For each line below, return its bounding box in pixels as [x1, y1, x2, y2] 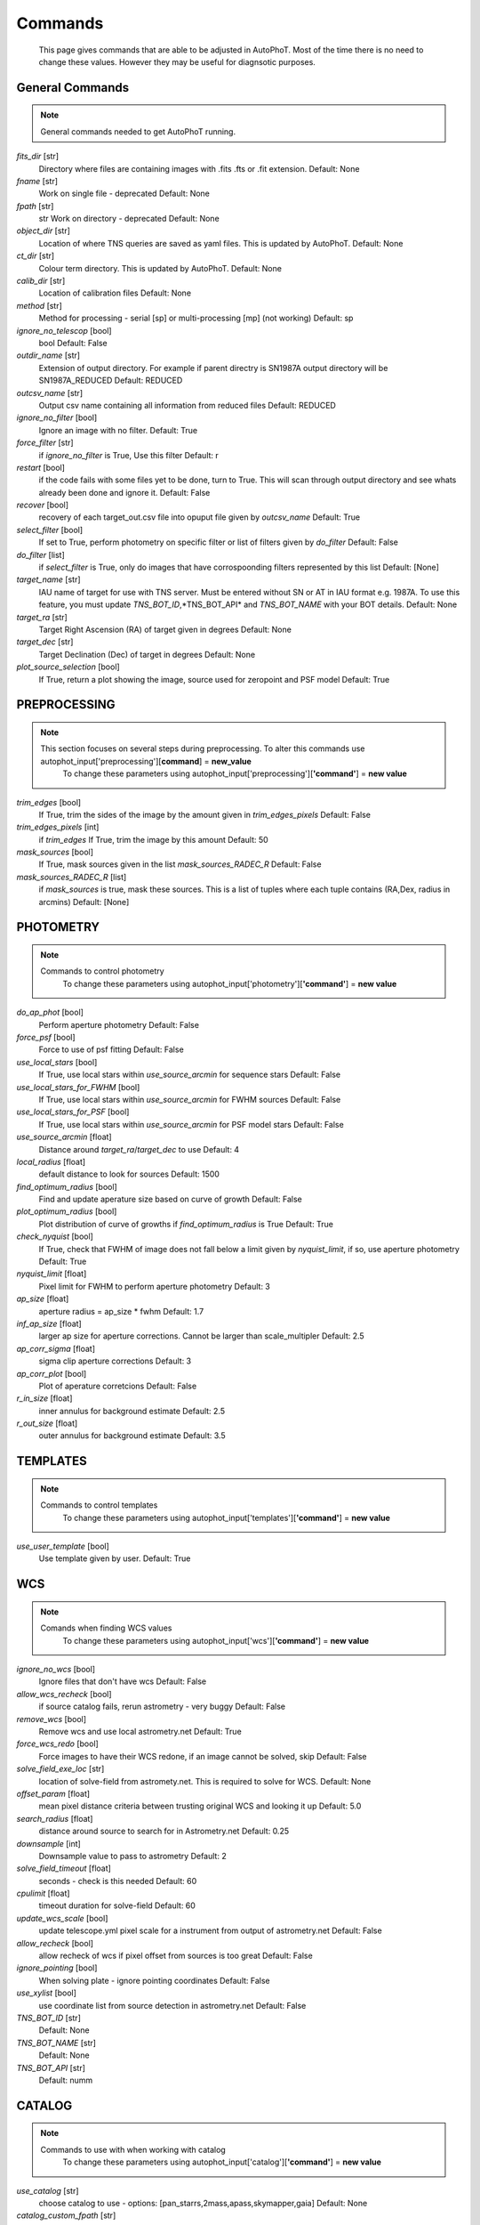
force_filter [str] [16, 437, 75, 449]
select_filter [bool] [16, 524, 84, 535]
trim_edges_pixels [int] [16, 821, 100, 832]
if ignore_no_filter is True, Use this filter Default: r [38, 449, 220, 460]
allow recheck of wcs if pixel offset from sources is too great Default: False [38, 1950, 313, 1962]
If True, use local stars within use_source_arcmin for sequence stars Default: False [38, 1069, 341, 1080]
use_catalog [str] [16, 2185, 79, 2196]
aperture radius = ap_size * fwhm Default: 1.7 [38, 1306, 204, 1316]
